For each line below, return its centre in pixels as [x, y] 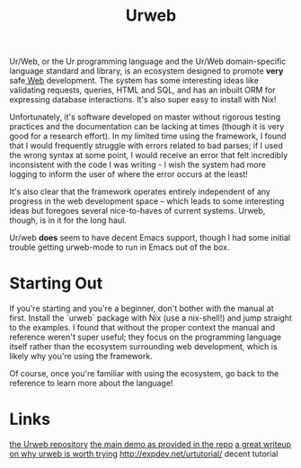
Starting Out [56, 283]
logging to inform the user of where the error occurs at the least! [129, 174]
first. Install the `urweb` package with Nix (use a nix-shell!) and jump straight [150, 318]
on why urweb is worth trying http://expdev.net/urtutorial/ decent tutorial [144, 454]
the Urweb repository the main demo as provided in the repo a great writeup [150, 445]
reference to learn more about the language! [91, 384]
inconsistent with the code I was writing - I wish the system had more [138, 165]
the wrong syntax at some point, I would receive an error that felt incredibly [149, 155]
